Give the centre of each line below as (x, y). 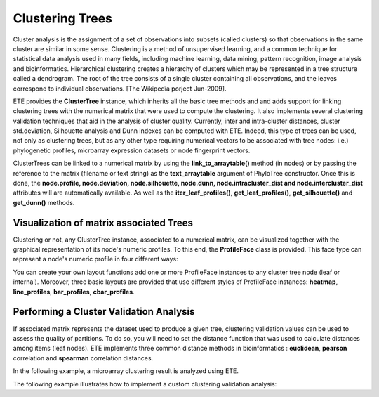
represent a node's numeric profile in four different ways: (95, 259)
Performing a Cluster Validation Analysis (104, 312)
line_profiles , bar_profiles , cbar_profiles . (74, 292)
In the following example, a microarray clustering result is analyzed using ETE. (126, 371)
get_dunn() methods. (44, 202)
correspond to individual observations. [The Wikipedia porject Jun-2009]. (120, 89)
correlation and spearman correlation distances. (83, 358)
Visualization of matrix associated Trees (103, 222)
